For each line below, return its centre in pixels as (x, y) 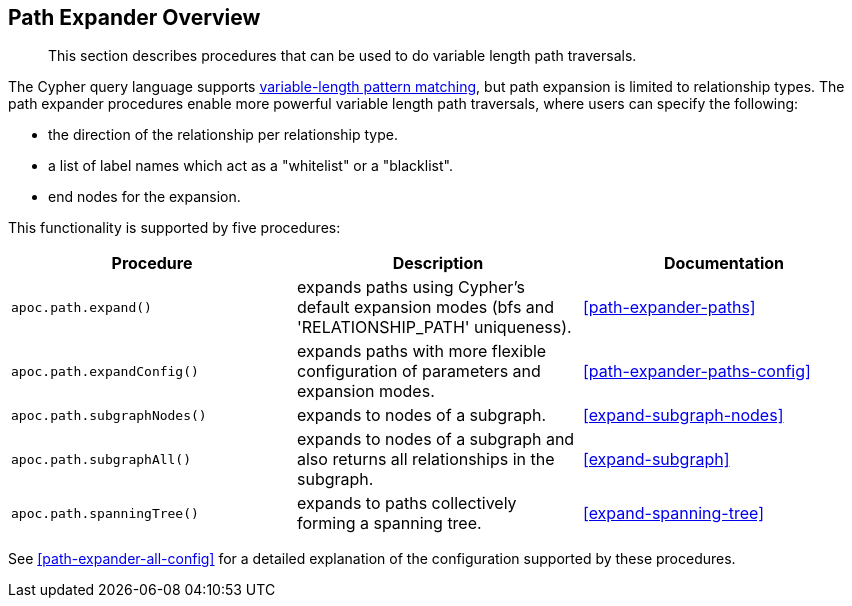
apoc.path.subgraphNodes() (109, 415)
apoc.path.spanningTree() (105, 513)
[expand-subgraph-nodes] (683, 415)
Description (438, 263)
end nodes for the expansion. (144, 197)
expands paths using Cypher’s (410, 287)
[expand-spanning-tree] (673, 513)
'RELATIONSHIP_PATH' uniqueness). (434, 327)
